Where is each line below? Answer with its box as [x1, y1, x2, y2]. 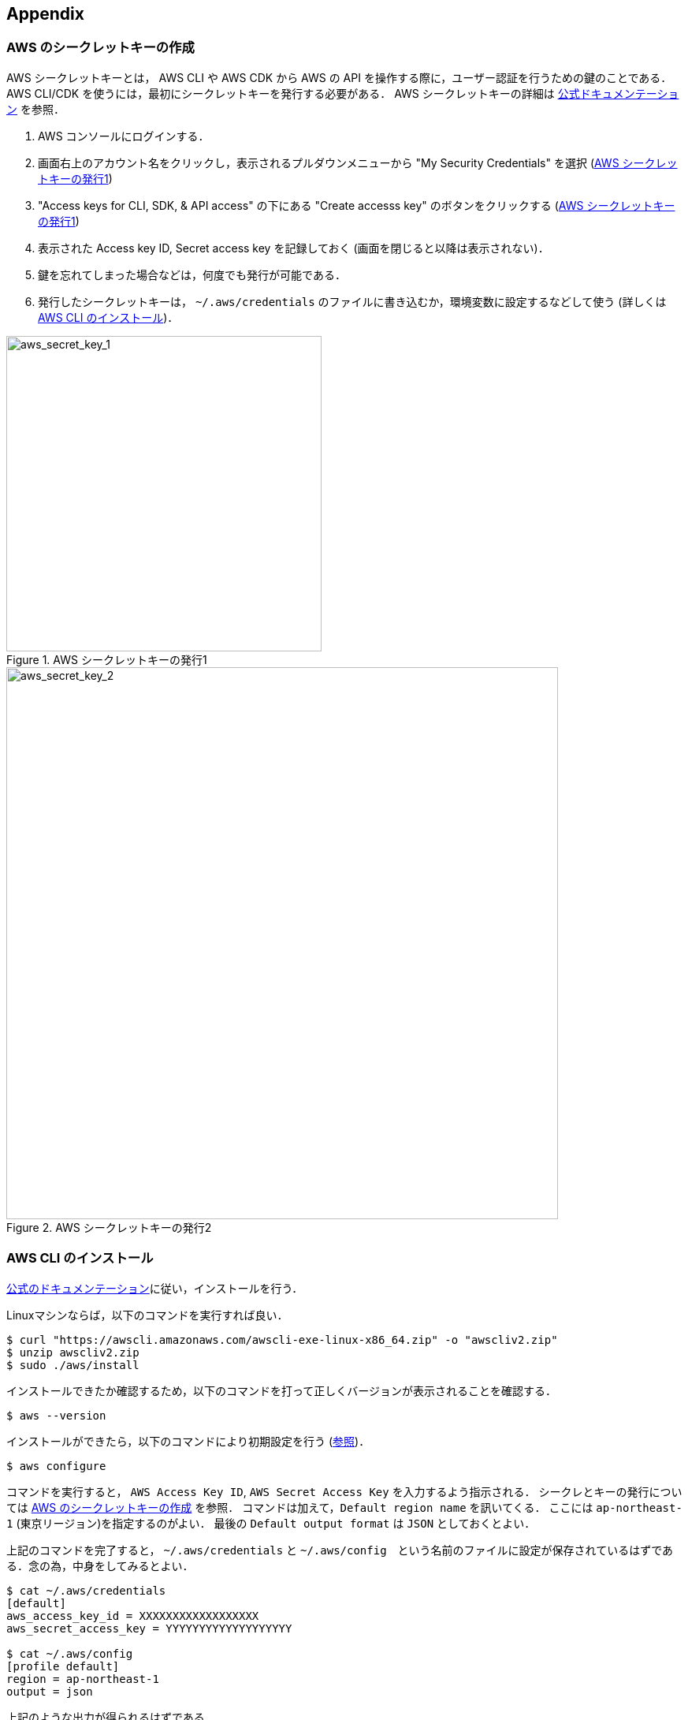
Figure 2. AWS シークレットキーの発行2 [6, 1220, 212, 1234]
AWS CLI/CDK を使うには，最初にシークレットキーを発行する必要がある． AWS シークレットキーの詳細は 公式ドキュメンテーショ [6, 86, 679, 100]
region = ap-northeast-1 [6, 1672, 159, 1685]
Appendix [6, 4, 84, 24]
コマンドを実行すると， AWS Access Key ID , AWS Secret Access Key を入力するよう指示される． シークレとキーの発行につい [6, 1484, 682, 1498]
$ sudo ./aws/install [6, 1358, 139, 1371]
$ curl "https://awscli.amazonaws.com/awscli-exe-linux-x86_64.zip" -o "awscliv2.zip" [6, 1333, 558, 1346]
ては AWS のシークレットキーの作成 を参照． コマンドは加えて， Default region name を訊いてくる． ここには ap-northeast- [6, 1500, 682, 1514]
